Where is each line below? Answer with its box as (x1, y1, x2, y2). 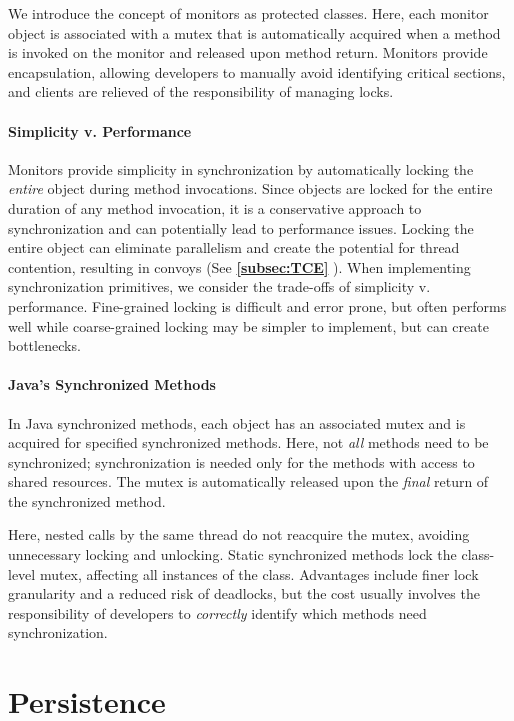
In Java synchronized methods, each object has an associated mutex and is (8, 412, 466, 433)
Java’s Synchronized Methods (8, 374, 216, 395)
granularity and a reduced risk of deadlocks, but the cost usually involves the (8, 583, 480, 604)
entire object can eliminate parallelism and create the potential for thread (8, 237, 460, 258)
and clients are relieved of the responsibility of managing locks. (8, 81, 394, 102)
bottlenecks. (8, 335, 81, 356)
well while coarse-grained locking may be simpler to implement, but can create (8, 315, 489, 336)
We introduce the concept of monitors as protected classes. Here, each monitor (8, 3, 489, 23)
